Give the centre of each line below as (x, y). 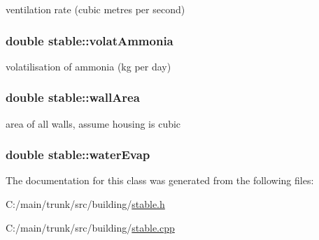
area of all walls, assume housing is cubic (93, 123)
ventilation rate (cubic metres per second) (95, 9)
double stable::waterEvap (78, 155)
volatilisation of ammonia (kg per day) (88, 66)
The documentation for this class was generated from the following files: (160, 180)
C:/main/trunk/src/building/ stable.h (85, 204)
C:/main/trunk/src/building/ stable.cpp (90, 227)
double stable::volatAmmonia (90, 40)
